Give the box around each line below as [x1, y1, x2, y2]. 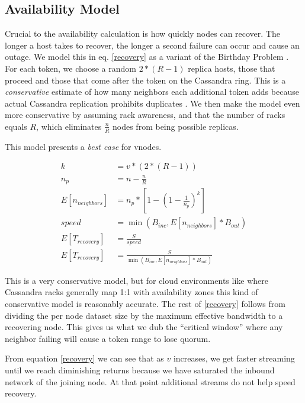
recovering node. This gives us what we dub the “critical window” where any [5, 321, 283, 333]
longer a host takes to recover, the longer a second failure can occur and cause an [5, 39, 300, 51]
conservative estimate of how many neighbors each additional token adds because [5, 85, 299, 98]
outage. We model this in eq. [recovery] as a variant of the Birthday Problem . [5, 50, 289, 63]
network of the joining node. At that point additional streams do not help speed [5, 375, 296, 388]
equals [5, 120, 27, 132]
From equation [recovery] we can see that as [5, 352, 164, 364]
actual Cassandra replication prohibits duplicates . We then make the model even [5, 97, 300, 109]
